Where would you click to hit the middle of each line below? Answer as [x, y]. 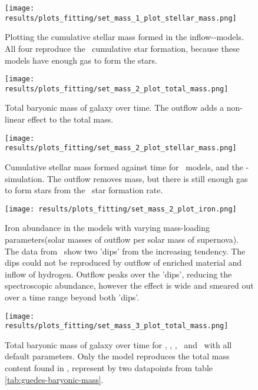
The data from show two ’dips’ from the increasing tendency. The [125, 251]
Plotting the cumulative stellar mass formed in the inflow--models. [124, 37]
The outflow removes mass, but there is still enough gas [148, 178]
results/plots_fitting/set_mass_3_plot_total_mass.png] [117, 326]
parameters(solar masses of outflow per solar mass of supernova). [122, 239]
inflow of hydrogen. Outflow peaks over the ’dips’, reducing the [118, 274]
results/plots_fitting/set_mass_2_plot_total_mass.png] [117, 89]
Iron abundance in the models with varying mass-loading [107, 228]
